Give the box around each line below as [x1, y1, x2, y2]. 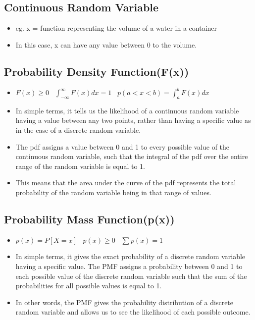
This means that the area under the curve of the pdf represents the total [15, 177, 236, 188]
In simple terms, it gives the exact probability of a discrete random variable [15, 251, 246, 262]
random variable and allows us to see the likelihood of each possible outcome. [15, 307, 251, 317]
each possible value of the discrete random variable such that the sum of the [15, 270, 247, 281]
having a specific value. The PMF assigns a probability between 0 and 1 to [15, 261, 243, 271]
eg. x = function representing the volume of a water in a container [15, 23, 217, 33]
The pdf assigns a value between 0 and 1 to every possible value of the [15, 141, 230, 152]
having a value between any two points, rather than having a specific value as [15, 115, 251, 125]
